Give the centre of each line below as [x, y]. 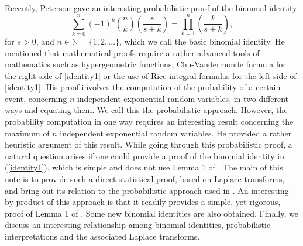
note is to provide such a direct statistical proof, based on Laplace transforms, [145, 179]
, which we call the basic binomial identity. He [202, 41]
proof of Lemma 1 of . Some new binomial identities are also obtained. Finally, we [151, 213]
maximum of [27, 133]
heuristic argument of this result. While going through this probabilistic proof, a [149, 144]
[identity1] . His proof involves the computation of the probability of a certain [143, 87]
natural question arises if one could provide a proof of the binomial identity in [145, 156]
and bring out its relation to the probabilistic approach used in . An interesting [147, 190]
